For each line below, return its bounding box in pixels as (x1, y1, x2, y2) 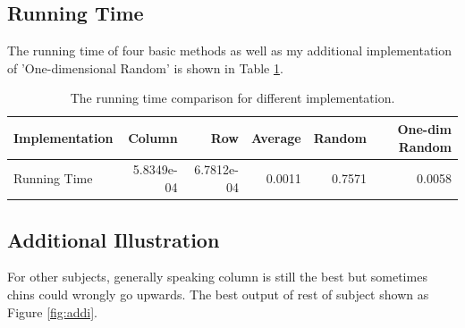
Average (251, 128, 301, 147)
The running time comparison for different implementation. (70, 88, 395, 107)
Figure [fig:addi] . (7, 302, 98, 321)
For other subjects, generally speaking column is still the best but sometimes (7, 267, 427, 286)
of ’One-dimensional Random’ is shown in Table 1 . (7, 58, 283, 77)
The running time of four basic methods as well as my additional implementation (7, 41, 452, 60)
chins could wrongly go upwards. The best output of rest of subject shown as (7, 284, 429, 303)
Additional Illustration (7, 225, 220, 253)
